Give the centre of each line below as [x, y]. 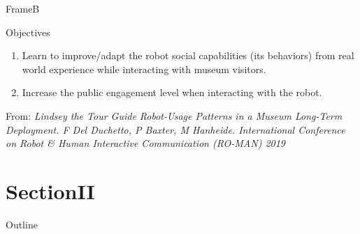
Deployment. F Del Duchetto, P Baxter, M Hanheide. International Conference [175, 129]
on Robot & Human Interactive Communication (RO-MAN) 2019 [146, 143]
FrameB [23, 8]
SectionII [50, 190]
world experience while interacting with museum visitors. [144, 69]
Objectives [28, 32]
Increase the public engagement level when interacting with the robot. [172, 92]
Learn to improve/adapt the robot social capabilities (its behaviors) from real [188, 55]
